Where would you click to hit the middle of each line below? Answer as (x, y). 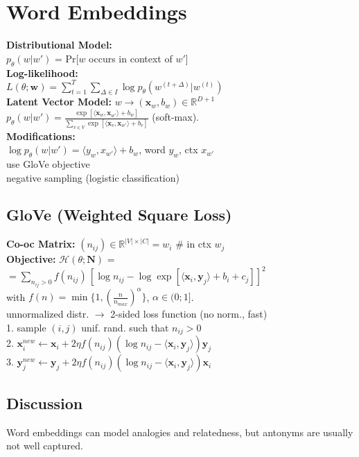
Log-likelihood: (42, 72)
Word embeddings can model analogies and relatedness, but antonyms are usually (180, 432)
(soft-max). (175, 117)
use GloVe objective (48, 163)
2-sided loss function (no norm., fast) (189, 314)
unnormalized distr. (48, 314)
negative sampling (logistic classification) (93, 177)
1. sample (26, 327)
